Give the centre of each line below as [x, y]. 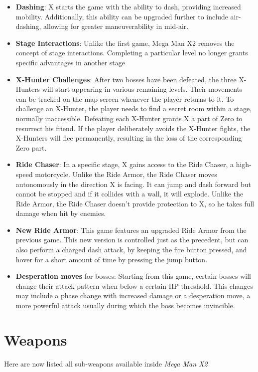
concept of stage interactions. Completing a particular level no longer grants [132, 53]
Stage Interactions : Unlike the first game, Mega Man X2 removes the [125, 43]
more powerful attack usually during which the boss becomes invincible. [125, 305]
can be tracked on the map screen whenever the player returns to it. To [125, 98]
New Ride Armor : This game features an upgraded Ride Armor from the [131, 230]
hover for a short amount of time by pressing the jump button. [112, 259]
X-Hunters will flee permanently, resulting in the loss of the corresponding [129, 138]
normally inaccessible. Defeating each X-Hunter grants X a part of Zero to [129, 118]
